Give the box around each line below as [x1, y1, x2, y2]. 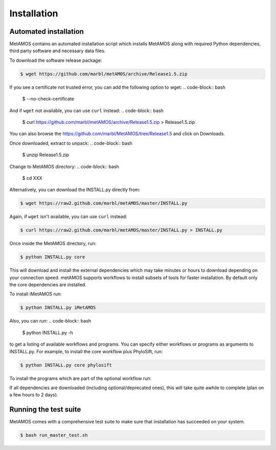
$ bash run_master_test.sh [20, 433, 88, 438]
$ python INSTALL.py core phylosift [20, 362, 112, 368]
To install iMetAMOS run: [9, 291, 62, 297]
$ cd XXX [22, 175, 43, 181]
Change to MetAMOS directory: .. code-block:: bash [9, 163, 120, 169]
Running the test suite [9, 405, 81, 414]
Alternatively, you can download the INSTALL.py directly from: [9, 187, 141, 193]
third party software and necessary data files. [9, 48, 106, 54]
